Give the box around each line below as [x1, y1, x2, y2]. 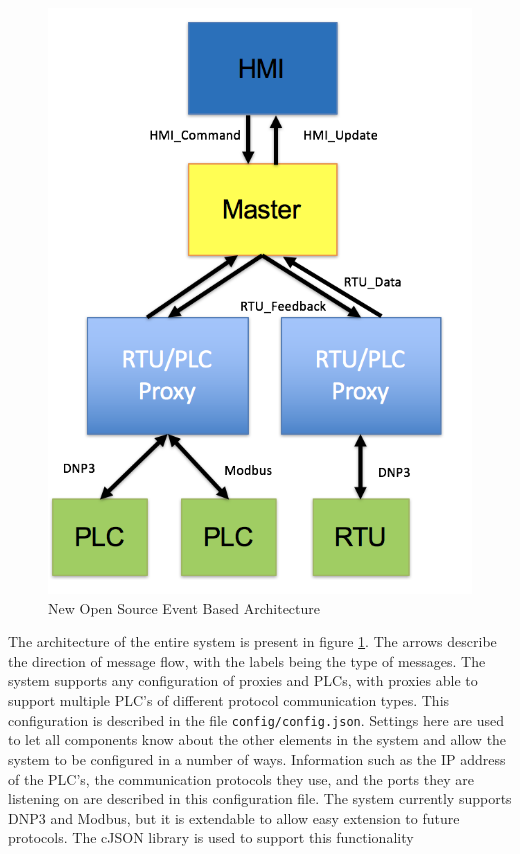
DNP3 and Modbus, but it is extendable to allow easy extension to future [8, 807, 460, 828]
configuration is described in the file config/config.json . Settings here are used [8, 709, 505, 730]
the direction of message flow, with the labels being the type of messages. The [8, 650, 486, 671]
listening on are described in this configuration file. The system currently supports [8, 788, 512, 809]
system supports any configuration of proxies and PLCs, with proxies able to [8, 670, 478, 691]
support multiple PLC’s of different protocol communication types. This [8, 690, 450, 711]
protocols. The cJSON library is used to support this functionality [8, 827, 414, 848]
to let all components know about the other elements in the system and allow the [8, 729, 507, 750]
